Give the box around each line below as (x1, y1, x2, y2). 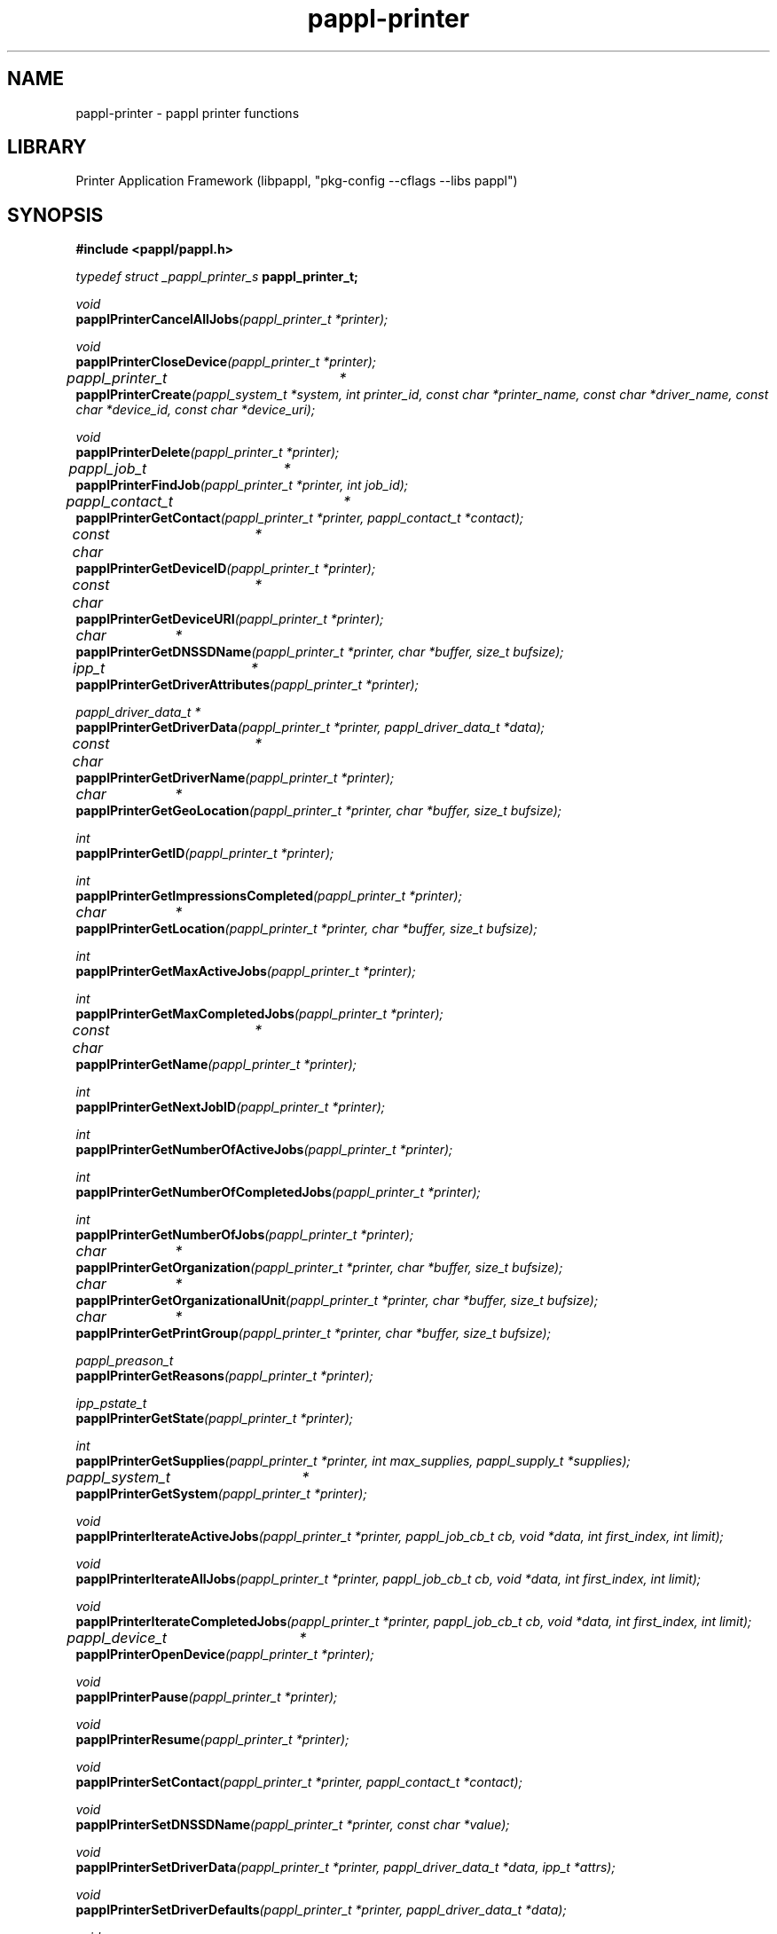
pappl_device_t (67, 1629, 168, 1647)
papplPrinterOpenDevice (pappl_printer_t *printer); (75, 1647, 374, 1663)
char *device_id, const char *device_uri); (75, 402, 316, 418)
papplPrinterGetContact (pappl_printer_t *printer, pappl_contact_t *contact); (75, 510, 524, 526)
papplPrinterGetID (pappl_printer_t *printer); (75, 845, 334, 861)
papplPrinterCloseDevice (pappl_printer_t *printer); (75, 354, 377, 370)
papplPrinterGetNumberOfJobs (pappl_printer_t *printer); (75, 1227, 414, 1243)
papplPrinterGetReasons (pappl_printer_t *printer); (75, 1368, 373, 1384)
